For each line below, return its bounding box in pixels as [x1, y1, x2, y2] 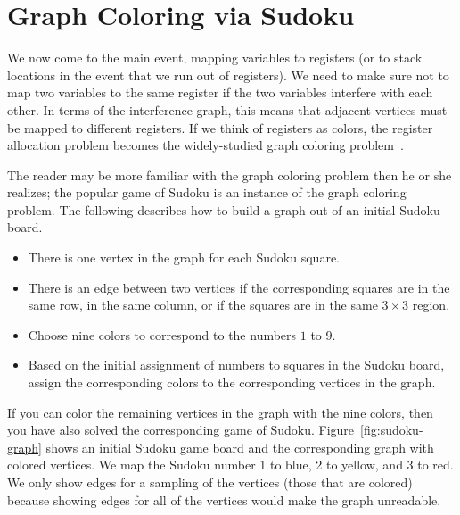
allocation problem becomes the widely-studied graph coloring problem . [7, 136, 404, 154]
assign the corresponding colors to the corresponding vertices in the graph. [28, 373, 436, 392]
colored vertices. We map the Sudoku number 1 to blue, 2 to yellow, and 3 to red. [7, 455, 454, 474]
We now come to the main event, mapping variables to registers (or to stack [7, 48, 423, 67]
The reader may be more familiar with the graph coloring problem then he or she [7, 165, 452, 184]
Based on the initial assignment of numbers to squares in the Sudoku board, [28, 355, 445, 374]
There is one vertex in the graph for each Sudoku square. [28, 248, 340, 267]
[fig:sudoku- [360, 420, 423, 439]
